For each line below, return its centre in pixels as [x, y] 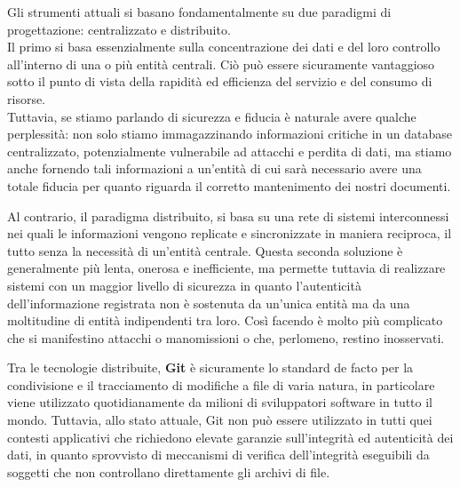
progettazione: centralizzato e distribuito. [119, 29]
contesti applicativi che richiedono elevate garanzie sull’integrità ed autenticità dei [230, 437]
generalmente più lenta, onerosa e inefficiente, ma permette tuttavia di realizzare [226, 268]
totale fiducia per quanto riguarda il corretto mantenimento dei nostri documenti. [229, 185]
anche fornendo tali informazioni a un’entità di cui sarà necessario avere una [214, 168]
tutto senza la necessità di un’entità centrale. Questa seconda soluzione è [205, 250]
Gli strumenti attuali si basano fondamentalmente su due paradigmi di [199, 12]
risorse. [27, 98]
